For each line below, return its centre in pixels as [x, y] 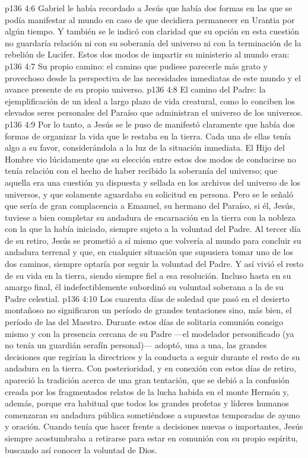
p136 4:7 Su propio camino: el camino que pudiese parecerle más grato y [136, 66]
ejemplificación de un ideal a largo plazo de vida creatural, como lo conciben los [150, 101]
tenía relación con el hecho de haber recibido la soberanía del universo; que [141, 171]
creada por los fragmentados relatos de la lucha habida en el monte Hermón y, [147, 391]
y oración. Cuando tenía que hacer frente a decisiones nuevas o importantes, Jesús [154, 426]
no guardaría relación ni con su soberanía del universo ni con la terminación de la [153, 42]
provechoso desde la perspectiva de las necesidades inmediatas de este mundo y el [153, 77]
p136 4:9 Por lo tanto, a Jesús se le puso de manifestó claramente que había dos [150, 124]
